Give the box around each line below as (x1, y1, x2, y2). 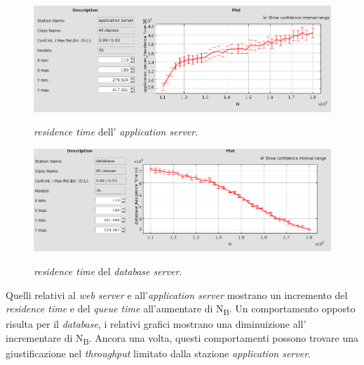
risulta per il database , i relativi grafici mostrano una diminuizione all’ (6, 317, 306, 331)
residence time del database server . (34, 264, 182, 278)
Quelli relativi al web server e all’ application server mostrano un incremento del (6, 287, 348, 302)
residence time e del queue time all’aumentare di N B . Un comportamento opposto (6, 301, 356, 317)
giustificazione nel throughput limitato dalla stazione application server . (6, 346, 311, 361)
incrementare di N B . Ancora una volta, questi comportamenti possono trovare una (6, 330, 359, 347)
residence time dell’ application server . (34, 124, 198, 139)
